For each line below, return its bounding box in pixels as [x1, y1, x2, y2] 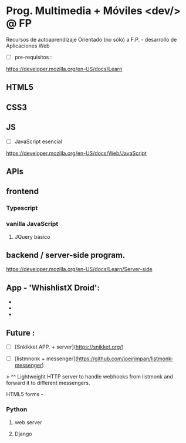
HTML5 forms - [6, 391, 43, 398]
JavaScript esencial [14, 138, 63, 145]
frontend [6, 187, 39, 197]
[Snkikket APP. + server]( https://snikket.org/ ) [14, 343, 124, 350]
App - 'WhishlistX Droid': [6, 283, 100, 293]
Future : [6, 327, 35, 338]
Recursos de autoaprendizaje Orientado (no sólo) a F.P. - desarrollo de [6, 36, 177, 43]
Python [6, 405, 28, 414]
